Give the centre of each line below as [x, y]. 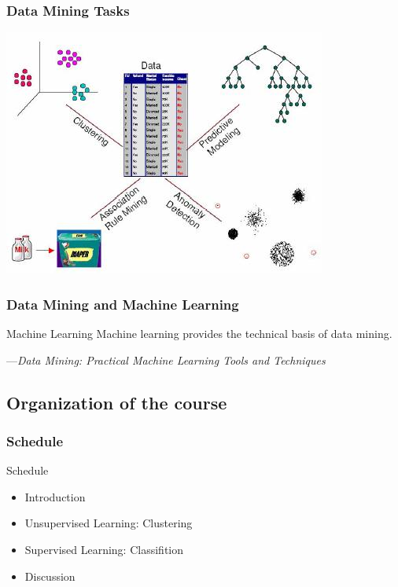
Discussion [50, 576]
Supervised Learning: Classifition [104, 549]
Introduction [55, 496]
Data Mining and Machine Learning [123, 304]
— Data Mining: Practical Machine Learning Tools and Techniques [166, 360]
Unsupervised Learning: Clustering [109, 523]
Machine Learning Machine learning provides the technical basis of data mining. [199, 334]
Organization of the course [117, 402]
